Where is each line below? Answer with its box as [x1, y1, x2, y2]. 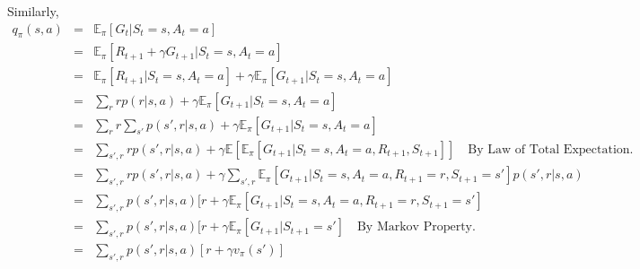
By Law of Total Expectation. [468, 143, 634, 156]
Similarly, [7, 2, 59, 20]
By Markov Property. [356, 221, 476, 234]
